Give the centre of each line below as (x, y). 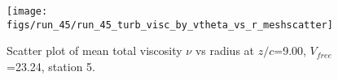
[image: (27, 11)
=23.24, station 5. (51, 66)
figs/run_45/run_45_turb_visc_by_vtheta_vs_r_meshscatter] (170, 25)
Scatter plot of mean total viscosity (94, 51)
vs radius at (225, 51)
